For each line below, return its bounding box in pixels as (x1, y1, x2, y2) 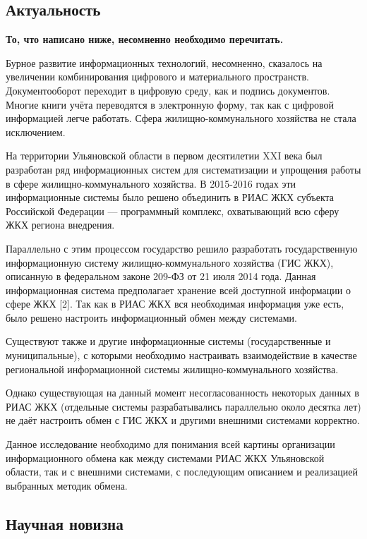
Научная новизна (6, 512, 124, 534)
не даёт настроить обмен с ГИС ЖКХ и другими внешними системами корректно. (6, 413, 360, 428)
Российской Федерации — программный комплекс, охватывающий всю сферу (6, 203, 339, 218)
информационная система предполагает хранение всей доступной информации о (6, 282, 351, 297)
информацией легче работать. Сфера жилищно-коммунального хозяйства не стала (6, 111, 356, 126)
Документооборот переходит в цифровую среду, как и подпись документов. (6, 83, 330, 97)
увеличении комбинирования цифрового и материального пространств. (6, 69, 309, 84)
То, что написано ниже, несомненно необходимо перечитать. (6, 32, 284, 47)
